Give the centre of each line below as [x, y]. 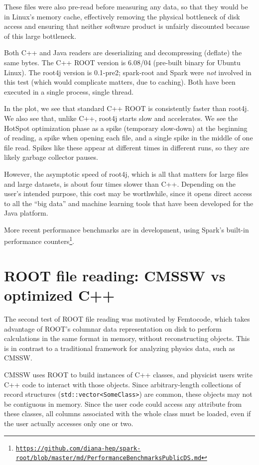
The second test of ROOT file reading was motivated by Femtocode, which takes [127, 319]
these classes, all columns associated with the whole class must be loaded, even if [128, 413]
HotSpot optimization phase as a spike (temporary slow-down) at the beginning [126, 128]
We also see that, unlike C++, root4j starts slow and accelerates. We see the [121, 118]
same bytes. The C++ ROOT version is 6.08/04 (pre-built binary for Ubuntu [122, 62]
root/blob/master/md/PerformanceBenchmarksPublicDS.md [109, 458]
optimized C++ [60, 295]
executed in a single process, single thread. [69, 91]
